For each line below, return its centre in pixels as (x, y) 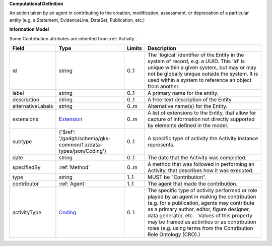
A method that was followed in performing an (201, 164)
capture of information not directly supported (201, 119)
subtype (22, 141)
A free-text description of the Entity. (190, 99)
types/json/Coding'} (83, 151)
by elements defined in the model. (188, 125)
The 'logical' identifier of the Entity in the (196, 54)
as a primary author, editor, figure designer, (199, 209)
